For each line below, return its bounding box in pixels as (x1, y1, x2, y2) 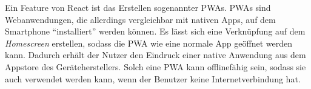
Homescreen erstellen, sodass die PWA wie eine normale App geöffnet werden (5, 36, 292, 49)
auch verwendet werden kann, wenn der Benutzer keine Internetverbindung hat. (5, 72, 301, 85)
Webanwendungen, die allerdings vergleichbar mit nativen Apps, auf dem (5, 13, 276, 25)
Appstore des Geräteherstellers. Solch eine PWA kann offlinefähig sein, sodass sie (5, 60, 306, 73)
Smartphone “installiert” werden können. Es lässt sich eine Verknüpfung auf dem (5, 25, 306, 38)
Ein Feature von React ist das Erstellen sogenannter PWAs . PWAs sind (5, 1, 271, 13)
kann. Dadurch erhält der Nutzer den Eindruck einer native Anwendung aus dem (5, 48, 306, 61)
